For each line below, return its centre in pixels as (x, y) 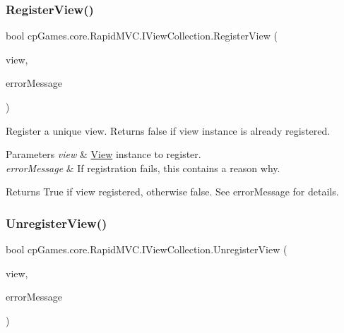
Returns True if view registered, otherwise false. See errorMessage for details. (172, 192)
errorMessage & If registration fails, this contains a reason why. (143, 168)
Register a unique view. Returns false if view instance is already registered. (168, 130)
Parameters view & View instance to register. (103, 154)
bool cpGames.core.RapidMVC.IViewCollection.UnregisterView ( (147, 249)
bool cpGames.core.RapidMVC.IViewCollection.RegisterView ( (142, 36)
